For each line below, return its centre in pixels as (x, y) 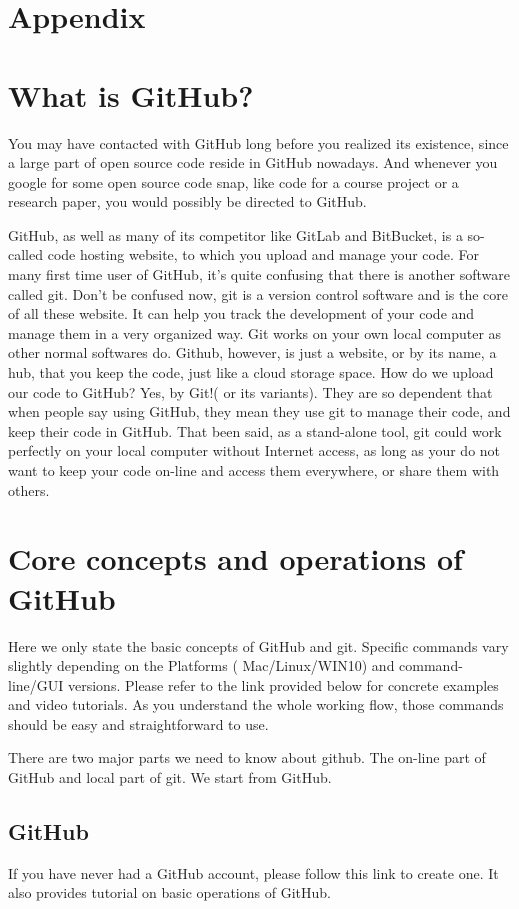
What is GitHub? (131, 94)
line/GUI (36, 684)
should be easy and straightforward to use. (138, 723)
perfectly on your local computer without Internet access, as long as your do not (254, 450)
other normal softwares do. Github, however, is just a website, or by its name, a (252, 352)
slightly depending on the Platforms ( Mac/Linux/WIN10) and (201, 665)
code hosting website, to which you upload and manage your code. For (263, 254)
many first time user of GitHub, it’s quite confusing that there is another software (259, 274)
